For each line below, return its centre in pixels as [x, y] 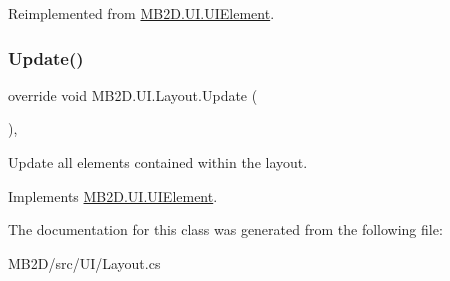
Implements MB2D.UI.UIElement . [113, 195]
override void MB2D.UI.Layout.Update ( [133, 94]
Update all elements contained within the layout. [158, 162]
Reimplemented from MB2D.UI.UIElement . [141, 13]
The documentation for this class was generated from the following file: [225, 229]
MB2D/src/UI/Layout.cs [84, 262]
